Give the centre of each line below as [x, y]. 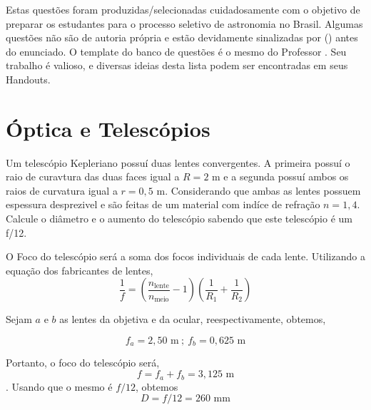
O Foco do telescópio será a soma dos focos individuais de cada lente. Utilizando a [185, 256]
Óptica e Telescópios [108, 128]
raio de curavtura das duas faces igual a [93, 176]
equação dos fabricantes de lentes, [80, 270]
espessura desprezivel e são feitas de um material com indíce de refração [163, 204]
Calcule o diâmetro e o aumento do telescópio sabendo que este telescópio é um [179, 219]
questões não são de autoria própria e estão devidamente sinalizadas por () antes [182, 37]
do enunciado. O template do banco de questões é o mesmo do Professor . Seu [176, 51]
